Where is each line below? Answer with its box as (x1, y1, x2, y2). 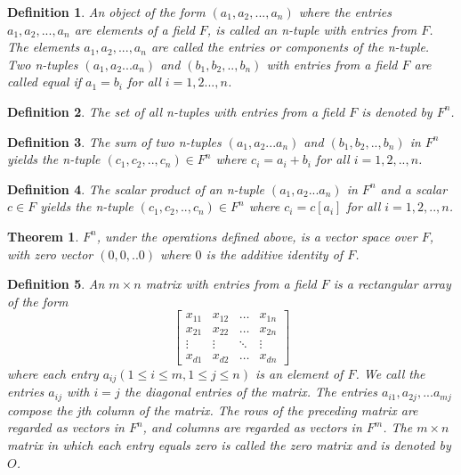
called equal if (7, 72, 82, 91)
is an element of (255, 364, 344, 382)
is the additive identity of (206, 244, 344, 263)
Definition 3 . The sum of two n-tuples (7, 132, 222, 151)
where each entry (7, 364, 99, 382)
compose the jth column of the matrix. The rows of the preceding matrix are (7, 400, 418, 419)
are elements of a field (74, 20, 195, 38)
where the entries (298, 3, 392, 20)
